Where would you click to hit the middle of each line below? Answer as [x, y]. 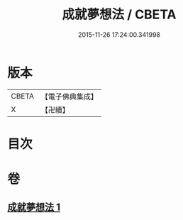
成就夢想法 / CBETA [119, 15]
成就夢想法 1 [34, 208]
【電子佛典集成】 [69, 97]
